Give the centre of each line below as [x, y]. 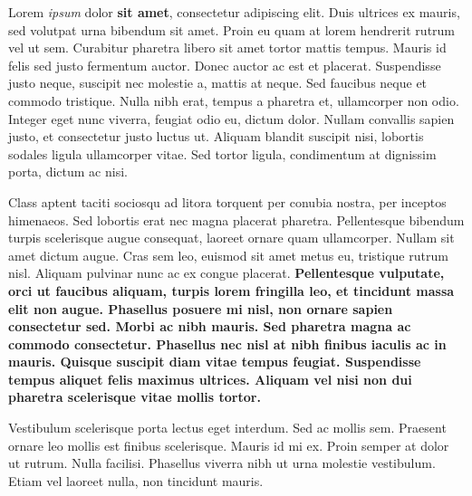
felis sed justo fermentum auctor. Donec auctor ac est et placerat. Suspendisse [225, 65]
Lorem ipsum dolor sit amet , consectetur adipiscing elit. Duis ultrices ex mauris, [234, 12]
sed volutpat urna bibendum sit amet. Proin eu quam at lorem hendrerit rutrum [232, 29]
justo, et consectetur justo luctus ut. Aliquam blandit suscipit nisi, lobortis [216, 136]
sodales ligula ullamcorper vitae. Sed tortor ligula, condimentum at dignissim [222, 153]
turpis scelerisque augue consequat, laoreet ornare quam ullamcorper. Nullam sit [231, 238]
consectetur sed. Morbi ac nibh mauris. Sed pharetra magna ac [210, 326]
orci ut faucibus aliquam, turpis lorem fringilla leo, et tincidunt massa [231, 290]
